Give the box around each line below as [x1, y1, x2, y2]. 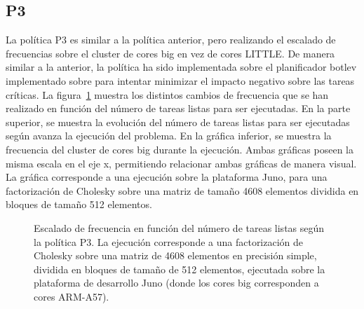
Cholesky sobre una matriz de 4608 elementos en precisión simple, [34, 248, 317, 263]
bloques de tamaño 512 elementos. [6, 197, 152, 212]
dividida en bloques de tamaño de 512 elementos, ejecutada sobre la [34, 261, 325, 276]
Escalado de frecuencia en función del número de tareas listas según [34, 220, 325, 235]
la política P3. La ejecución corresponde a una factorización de [34, 234, 304, 249]
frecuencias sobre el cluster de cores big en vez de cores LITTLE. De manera [6, 46, 335, 60]
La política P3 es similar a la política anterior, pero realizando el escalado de [6, 32, 336, 47]
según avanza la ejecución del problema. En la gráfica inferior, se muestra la [6, 128, 332, 143]
